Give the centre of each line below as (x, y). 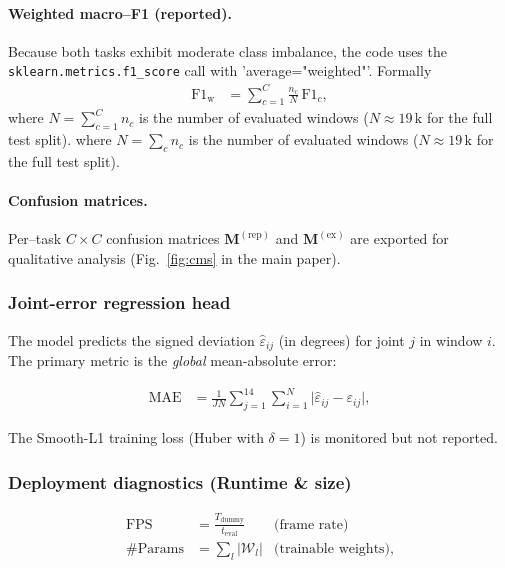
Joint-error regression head (119, 302)
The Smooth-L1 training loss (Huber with (136, 437)
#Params (155, 548)
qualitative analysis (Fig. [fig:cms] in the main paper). (174, 257)
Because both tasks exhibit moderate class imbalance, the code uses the (227, 50)
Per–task (35, 238)
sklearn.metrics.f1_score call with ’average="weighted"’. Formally (220, 70)
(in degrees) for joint (341, 339)
